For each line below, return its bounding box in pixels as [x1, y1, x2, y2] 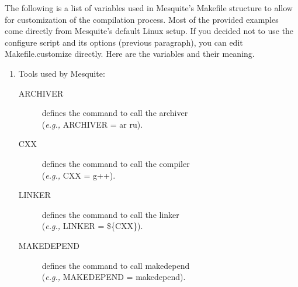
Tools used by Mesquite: [18, 67, 105, 79]
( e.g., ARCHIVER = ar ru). [41, 118, 143, 130]
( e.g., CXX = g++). [41, 169, 116, 181]
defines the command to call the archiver [41, 107, 188, 119]
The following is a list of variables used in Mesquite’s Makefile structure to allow [5, 2, 293, 13]
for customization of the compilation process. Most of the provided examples [5, 13, 279, 25]
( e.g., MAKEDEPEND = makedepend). [41, 271, 186, 283]
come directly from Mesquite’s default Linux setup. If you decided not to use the [5, 25, 294, 37]
